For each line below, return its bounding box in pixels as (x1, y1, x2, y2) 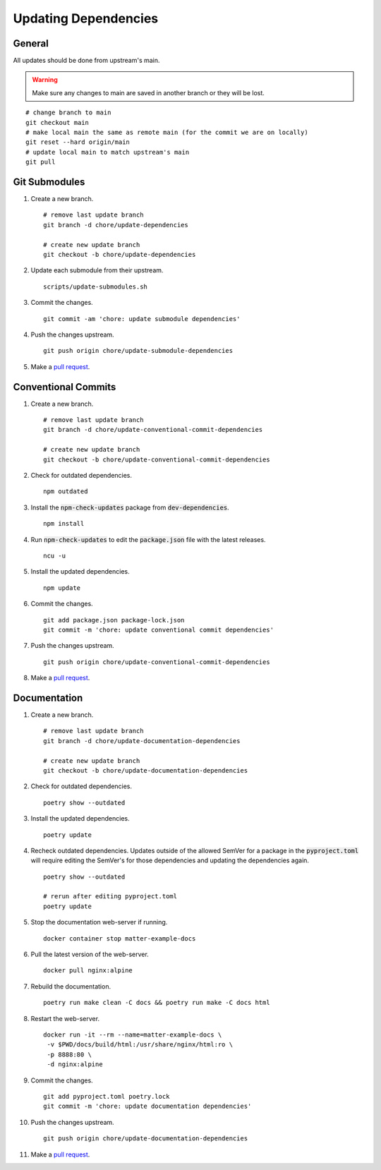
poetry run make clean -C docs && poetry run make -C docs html (43, 999, 271, 1007)
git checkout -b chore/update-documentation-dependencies (43, 766, 248, 774)
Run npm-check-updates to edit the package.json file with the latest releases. (30, 535, 266, 543)
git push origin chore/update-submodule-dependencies (43, 346, 233, 355)
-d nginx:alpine (47, 1061, 103, 1068)
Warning (32, 76, 58, 84)
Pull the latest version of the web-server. (30, 950, 150, 959)
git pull (25, 158, 56, 166)
